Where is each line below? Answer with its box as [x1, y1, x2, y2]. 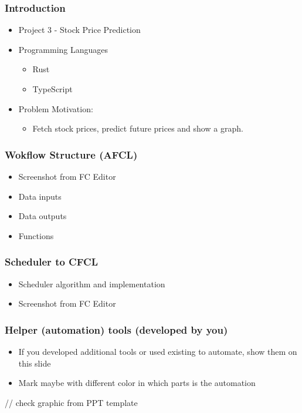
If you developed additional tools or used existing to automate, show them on [18, 345, 297, 357]
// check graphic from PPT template [5, 396, 138, 408]
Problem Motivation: [18, 102, 93, 115]
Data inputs [18, 190, 62, 202]
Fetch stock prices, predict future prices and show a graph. [32, 122, 243, 135]
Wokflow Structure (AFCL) [5, 147, 138, 162]
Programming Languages [18, 43, 108, 55]
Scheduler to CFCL [5, 254, 98, 269]
